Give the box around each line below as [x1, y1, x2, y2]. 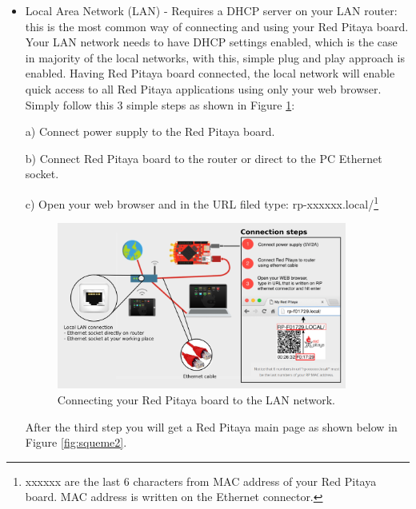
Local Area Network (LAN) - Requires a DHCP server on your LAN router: [25, 2, 398, 18]
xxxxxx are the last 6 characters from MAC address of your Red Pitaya [25, 472, 377, 489]
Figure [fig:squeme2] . [25, 434, 127, 451]
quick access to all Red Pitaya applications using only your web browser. [25, 80, 382, 97]
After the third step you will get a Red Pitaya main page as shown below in [25, 418, 398, 435]
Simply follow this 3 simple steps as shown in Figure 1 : [25, 96, 295, 113]
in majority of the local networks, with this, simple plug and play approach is [25, 49, 405, 66]
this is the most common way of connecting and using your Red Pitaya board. [25, 18, 409, 34]
